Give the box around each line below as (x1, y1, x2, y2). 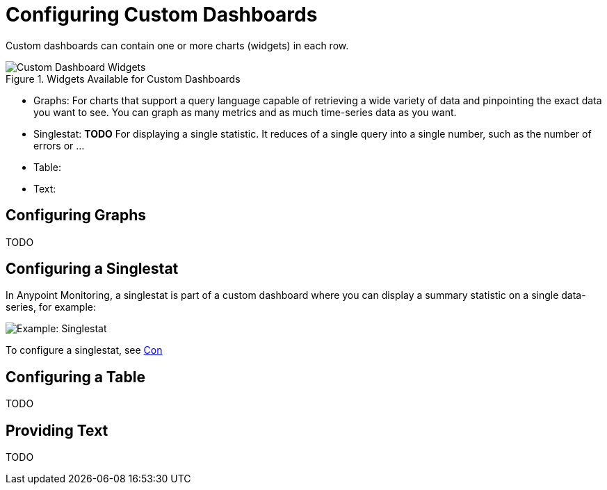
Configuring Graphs (6, 206, 146, 224)
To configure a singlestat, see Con (6, 344, 163, 357)
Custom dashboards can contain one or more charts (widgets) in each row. (6, 39, 349, 51)
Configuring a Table (6, 368, 145, 386)
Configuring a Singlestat (6, 260, 179, 278)
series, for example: (6, 301, 97, 313)
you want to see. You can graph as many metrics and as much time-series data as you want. (33, 106, 457, 118)
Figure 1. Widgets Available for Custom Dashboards (6, 72, 241, 85)
